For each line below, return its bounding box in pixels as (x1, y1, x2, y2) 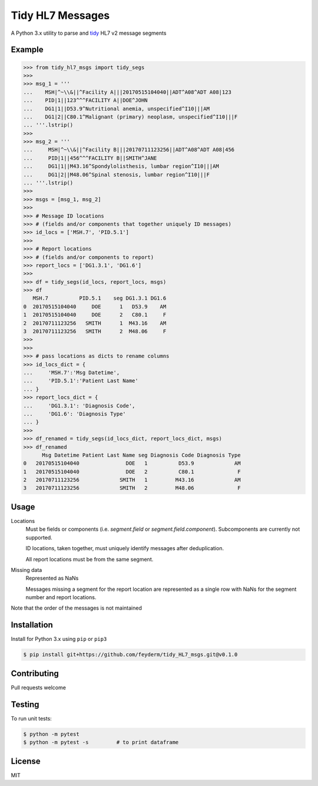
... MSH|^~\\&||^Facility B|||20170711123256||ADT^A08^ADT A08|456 (23, 146, 235, 153)
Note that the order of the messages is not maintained (11, 604, 143, 611)
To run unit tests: (11, 715, 52, 722)
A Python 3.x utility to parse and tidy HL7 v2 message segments (11, 29, 167, 37)
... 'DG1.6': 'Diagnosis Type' (23, 410, 126, 417)
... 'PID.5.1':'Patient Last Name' (23, 377, 138, 384)
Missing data (11, 566, 42, 573)
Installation (11, 620, 53, 630)
